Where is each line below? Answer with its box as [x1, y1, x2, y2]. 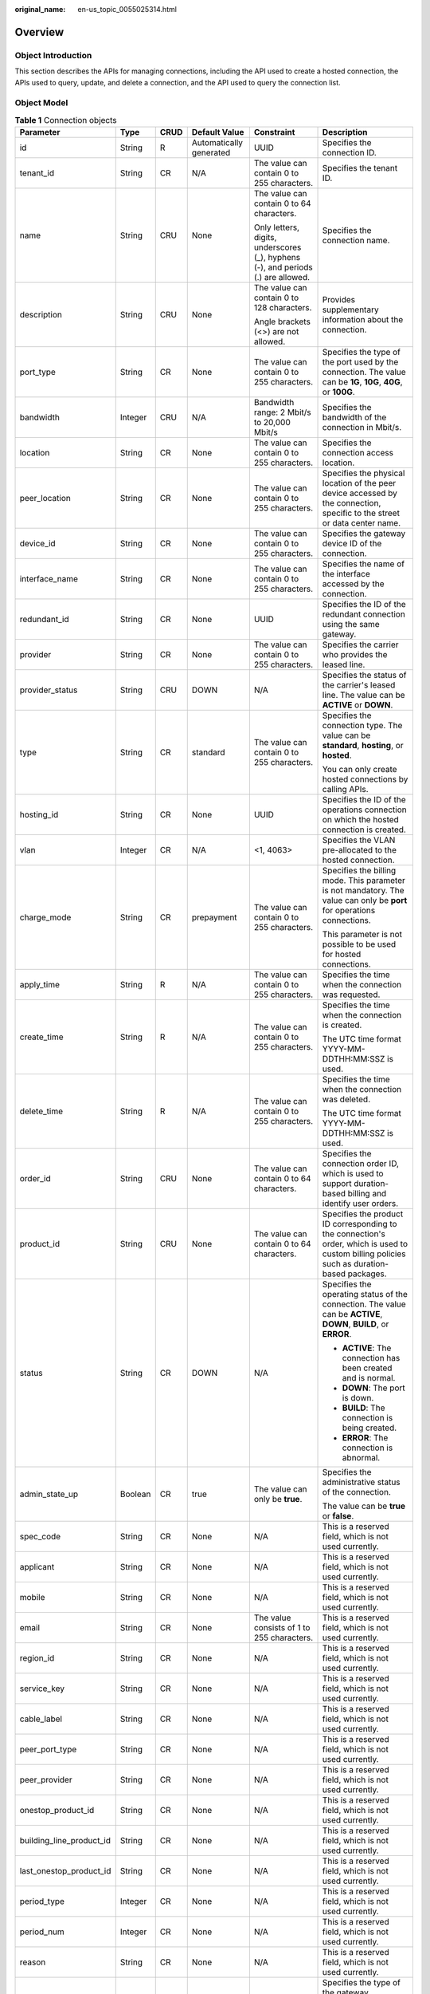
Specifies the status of [322, 670, 407, 681]
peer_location [19, 493, 71, 504]
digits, [253, 232, 277, 243]
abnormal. [342, 1452, 381, 1464]
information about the [322, 314, 404, 325]
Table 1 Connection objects [14, 114, 117, 125]
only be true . [253, 1494, 303, 1505]
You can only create [322, 764, 397, 775]
